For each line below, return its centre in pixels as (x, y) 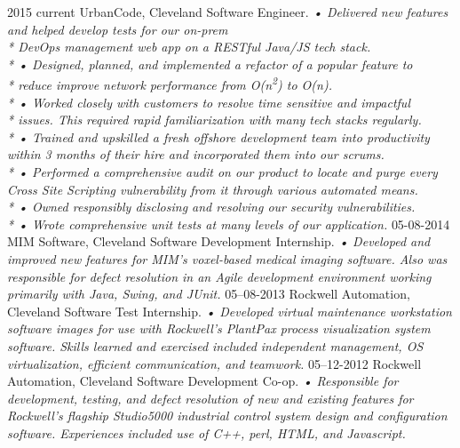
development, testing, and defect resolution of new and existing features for (210, 398)
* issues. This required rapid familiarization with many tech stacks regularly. (214, 120)
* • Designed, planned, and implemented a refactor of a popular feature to (210, 64)
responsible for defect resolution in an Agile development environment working (219, 276)
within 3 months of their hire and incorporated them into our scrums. (196, 154)
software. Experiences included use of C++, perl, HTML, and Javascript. (206, 432)
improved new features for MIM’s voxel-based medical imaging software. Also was (227, 258)
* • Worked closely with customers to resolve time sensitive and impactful (209, 102)
